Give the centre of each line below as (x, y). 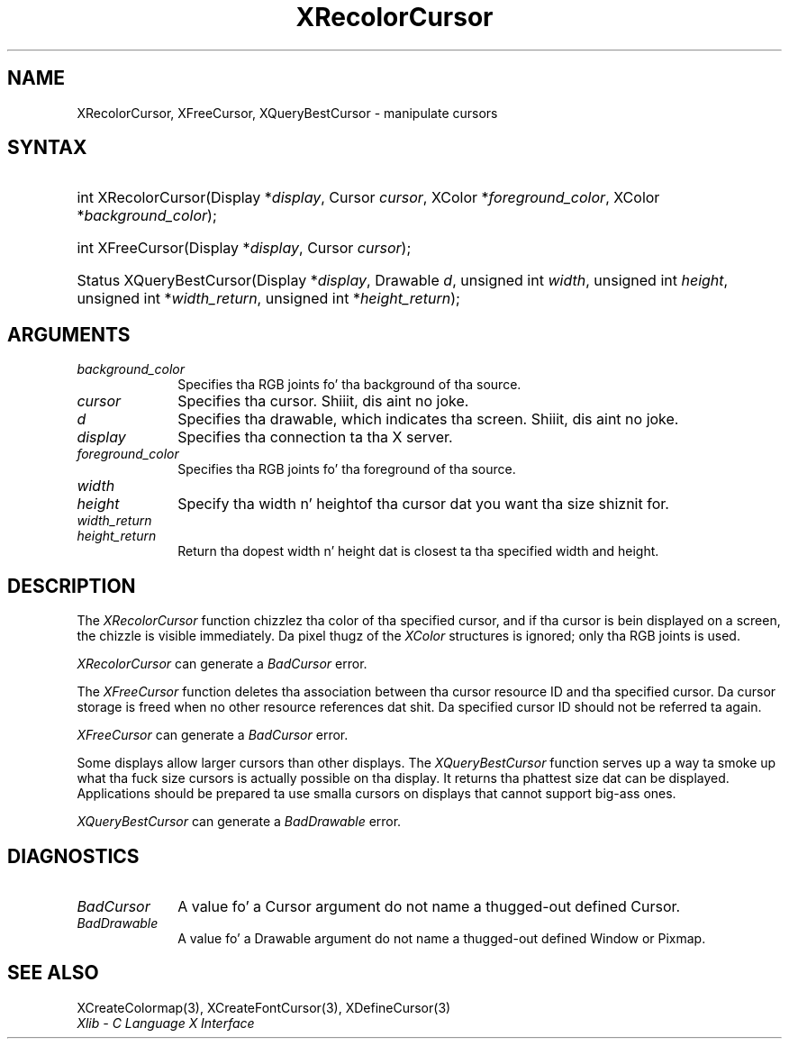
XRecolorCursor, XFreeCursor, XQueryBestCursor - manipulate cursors (287, 113)
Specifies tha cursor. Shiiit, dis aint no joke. (323, 401)
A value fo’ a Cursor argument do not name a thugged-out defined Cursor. (429, 906)
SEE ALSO (53, 973)
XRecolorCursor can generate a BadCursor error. (222, 664)
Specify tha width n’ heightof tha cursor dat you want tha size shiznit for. (423, 504)
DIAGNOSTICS (73, 856)
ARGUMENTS (69, 334)
